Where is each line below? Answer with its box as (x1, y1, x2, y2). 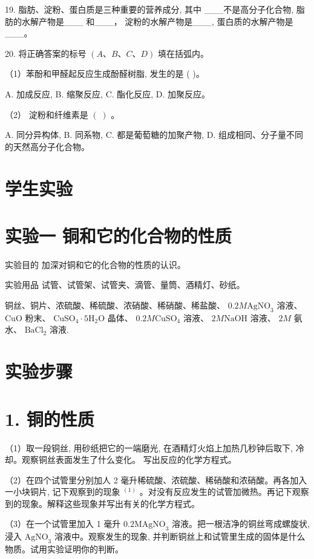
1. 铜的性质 (5, 406, 94, 431)
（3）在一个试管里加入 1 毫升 (5, 517, 121, 530)
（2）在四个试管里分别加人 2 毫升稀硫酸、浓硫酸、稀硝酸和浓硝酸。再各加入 (5, 473, 307, 486)
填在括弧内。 (158, 47, 209, 59)
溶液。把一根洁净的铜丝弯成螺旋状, (172, 517, 310, 530)
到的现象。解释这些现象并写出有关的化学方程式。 (5, 497, 200, 509)
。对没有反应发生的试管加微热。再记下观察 (139, 485, 309, 498)
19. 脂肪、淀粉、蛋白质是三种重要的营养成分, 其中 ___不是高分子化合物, (5, 3, 294, 15)
